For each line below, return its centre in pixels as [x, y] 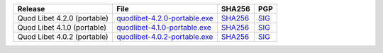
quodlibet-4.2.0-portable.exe [165, 18]
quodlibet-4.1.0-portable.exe [164, 27]
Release [31, 9]
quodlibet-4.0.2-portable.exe [165, 37]
